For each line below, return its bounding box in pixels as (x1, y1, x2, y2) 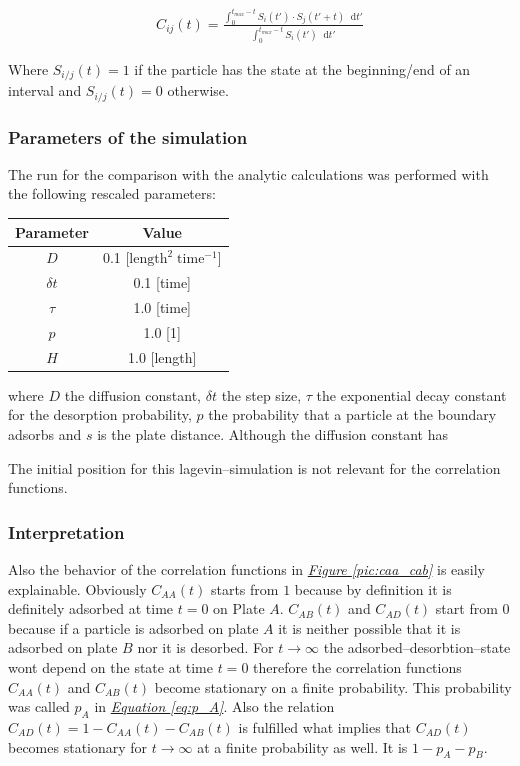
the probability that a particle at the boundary (208, 404, 497, 425)
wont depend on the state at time (8, 656, 214, 677)
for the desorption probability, (8, 404, 192, 425)
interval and (8, 80, 82, 101)
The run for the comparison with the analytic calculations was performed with (8, 163, 489, 184)
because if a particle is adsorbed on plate (8, 617, 259, 638)
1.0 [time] (133, 297, 192, 318)
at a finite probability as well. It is (197, 736, 408, 757)
